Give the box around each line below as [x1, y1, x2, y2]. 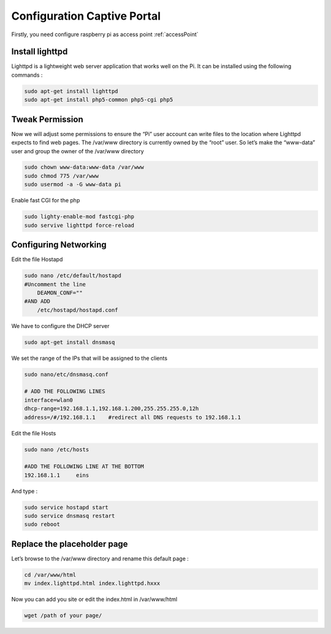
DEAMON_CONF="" [37, 289, 83, 296]
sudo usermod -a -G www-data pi [24, 181, 122, 188]
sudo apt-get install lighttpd [24, 88, 119, 94]
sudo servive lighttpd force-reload [24, 221, 135, 229]
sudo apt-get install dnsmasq [24, 338, 115, 346]
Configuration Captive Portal [11, 9, 161, 23]
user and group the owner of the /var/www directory [11, 147, 144, 155]
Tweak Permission [11, 114, 84, 124]
